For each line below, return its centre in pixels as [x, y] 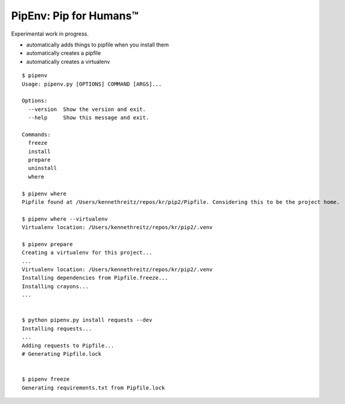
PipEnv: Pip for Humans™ [75, 16]
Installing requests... [57, 328]
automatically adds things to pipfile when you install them [97, 45]
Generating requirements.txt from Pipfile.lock [93, 388]
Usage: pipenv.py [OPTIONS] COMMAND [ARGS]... [92, 84]
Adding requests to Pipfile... [68, 346]
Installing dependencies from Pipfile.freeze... [95, 278]
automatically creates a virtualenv [68, 62]
